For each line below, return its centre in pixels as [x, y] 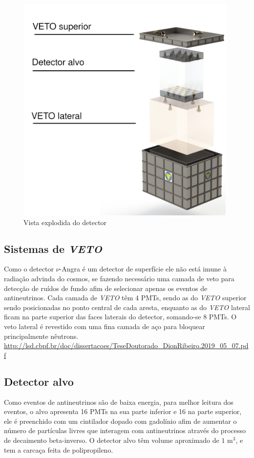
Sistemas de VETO [53, 248]
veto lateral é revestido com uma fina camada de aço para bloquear [105, 326]
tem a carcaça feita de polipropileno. [59, 449]
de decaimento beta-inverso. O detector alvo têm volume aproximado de [112, 440]
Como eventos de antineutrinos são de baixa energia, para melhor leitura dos [119, 402]
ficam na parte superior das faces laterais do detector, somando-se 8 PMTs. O [120, 317]
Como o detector [29, 269]
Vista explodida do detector [65, 222]
